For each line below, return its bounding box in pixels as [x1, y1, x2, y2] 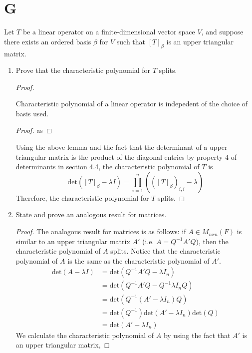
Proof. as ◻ [15, 125, 52, 135]
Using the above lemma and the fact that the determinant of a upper [15, 142, 228, 152]
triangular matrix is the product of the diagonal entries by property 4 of [15, 151, 237, 162]
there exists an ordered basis [4, 36, 91, 46]
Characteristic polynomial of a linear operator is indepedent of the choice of [15, 98, 248, 109]
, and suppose [201, 26, 244, 37]
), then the [196, 236, 229, 246]
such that [116, 36, 146, 46]
